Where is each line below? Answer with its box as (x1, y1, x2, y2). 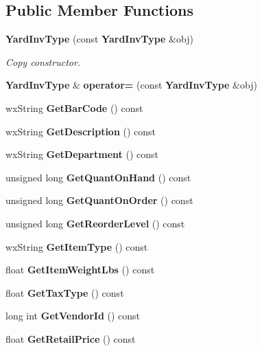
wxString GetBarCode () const (5, 100, 143, 115)
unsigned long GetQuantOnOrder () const (5, 193, 193, 207)
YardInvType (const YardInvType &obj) (5, 32, 193, 46)
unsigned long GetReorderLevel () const (5, 216, 185, 230)
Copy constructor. (5, 54, 81, 69)
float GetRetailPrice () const (5, 331, 136, 346)
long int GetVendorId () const (5, 308, 141, 323)
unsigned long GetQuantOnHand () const (5, 170, 191, 184)
